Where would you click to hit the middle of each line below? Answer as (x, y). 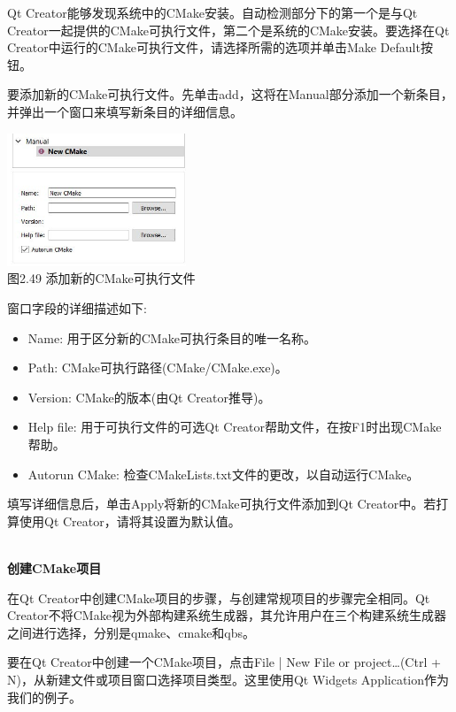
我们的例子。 (44, 697)
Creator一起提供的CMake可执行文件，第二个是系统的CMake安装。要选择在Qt (228, 30)
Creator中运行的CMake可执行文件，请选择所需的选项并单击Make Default (214, 47)
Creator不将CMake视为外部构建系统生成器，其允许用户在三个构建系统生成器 (227, 615)
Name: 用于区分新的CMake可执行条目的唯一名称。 (172, 337)
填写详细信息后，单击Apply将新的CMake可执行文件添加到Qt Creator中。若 (222, 504)
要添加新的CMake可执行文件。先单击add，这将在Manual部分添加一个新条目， (230, 94)
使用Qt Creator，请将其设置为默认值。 (130, 521)
